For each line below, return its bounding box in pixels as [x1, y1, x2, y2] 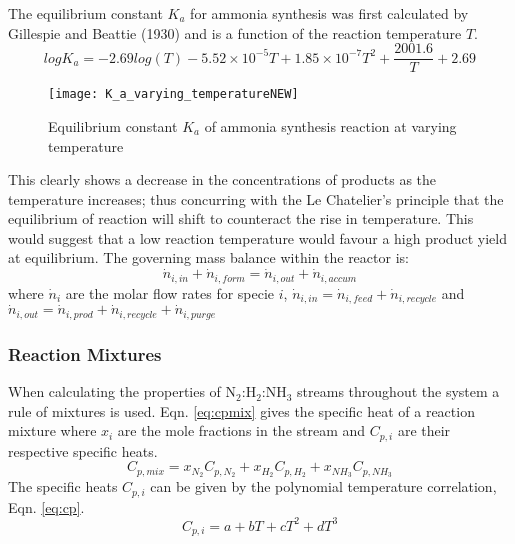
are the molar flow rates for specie [65, 282, 275, 303]
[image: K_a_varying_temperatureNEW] [48, 87, 299, 102]
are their [397, 420, 451, 441]
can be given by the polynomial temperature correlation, [150, 476, 497, 497]
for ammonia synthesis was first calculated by [190, 3, 469, 23]
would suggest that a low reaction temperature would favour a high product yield [8, 227, 507, 248]
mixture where [8, 420, 97, 441]
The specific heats [8, 476, 118, 497]
